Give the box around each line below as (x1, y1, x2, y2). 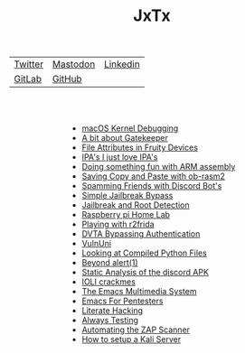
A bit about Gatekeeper (81, 133, 169, 144)
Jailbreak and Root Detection (81, 200, 190, 210)
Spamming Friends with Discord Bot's (81, 181, 222, 191)
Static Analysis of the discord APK (81, 267, 210, 278)
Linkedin (103, 58, 140, 70)
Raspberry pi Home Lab (81, 209, 170, 220)
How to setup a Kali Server (81, 334, 182, 345)
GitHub (52, 73, 83, 86)
